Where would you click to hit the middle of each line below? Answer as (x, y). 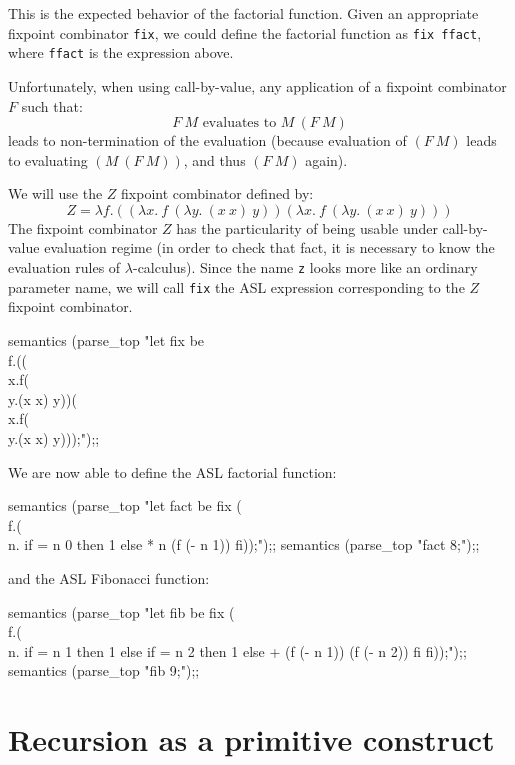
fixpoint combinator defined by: (217, 193)
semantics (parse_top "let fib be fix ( (121, 611)
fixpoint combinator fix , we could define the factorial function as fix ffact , (245, 32)
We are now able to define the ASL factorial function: (172, 471)
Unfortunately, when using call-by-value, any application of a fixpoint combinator (257, 85)
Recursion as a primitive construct (251, 739)
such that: (52, 105)
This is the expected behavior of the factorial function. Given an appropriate (243, 13)
